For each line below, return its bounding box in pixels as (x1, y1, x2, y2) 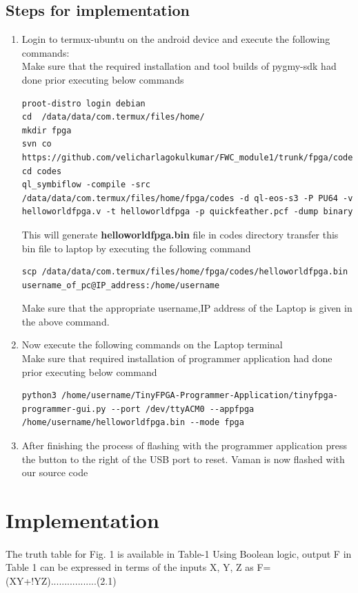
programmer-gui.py (21, 404, 106, 414)
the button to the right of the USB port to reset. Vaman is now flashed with (21, 451, 345, 466)
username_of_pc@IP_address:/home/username (21, 280, 220, 290)
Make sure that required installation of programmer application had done (21, 351, 332, 366)
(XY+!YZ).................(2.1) (6, 573, 117, 587)
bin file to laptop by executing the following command (21, 241, 251, 255)
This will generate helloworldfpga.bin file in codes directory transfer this (21, 227, 339, 241)
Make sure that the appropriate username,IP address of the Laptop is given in (21, 301, 352, 315)
